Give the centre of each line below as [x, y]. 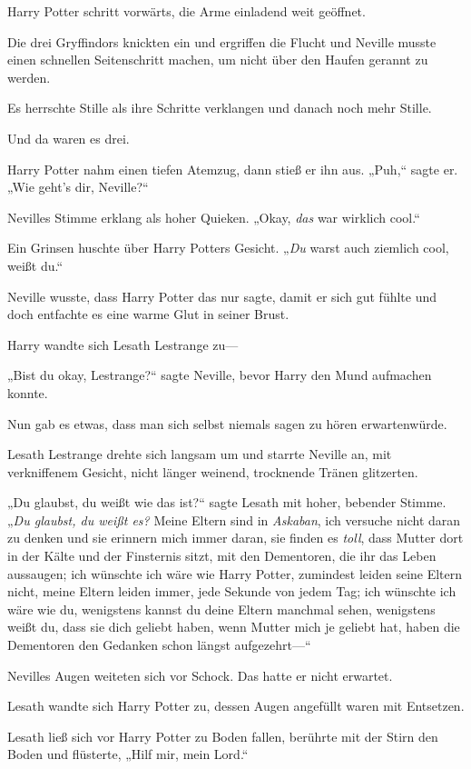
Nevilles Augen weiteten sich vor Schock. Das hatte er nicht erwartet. [200, 675]
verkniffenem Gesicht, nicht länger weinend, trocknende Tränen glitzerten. [213, 471]
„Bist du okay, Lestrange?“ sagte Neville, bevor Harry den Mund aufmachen [220, 375]
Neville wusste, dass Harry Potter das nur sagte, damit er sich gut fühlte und [222, 296]
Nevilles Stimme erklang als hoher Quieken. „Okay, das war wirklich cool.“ [214, 217]
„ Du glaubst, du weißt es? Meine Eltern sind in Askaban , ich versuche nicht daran [234, 519]
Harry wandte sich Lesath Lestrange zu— [123, 344]
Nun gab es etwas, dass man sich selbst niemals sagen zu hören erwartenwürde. [227, 423]
